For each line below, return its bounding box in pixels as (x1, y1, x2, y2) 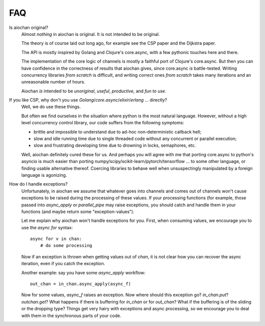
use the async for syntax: (21, 224, 73, 230)
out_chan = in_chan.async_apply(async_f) (30, 281, 131, 287)
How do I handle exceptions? (9, 181, 68, 187)
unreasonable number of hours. (21, 79, 85, 85)
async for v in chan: (30, 236, 82, 242)
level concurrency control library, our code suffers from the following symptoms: (21, 120, 184, 126)
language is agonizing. (21, 172, 67, 178)
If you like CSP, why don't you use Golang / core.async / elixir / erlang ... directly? (9, 97, 167, 103)
